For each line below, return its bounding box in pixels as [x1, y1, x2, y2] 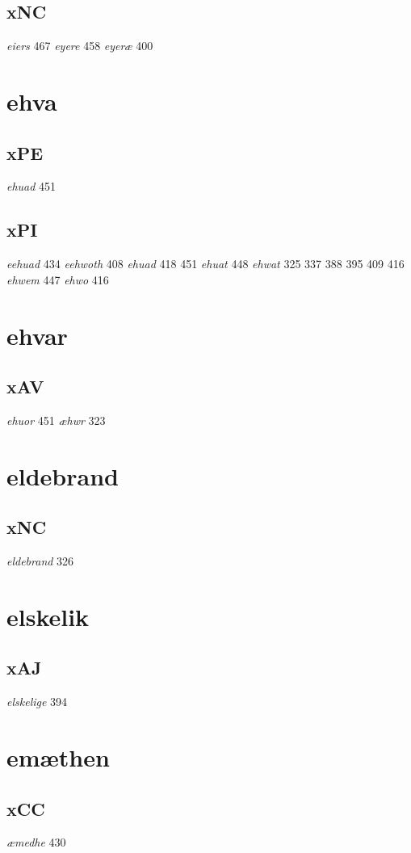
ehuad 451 [6, 178, 57, 195]
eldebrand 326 [6, 553, 74, 569]
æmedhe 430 [6, 834, 66, 851]
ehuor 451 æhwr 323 [6, 411, 106, 428]
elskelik [6, 599, 90, 632]
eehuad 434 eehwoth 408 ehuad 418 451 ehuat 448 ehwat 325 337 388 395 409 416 [6, 255, 405, 272]
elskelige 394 [6, 693, 68, 710]
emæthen [6, 741, 110, 774]
